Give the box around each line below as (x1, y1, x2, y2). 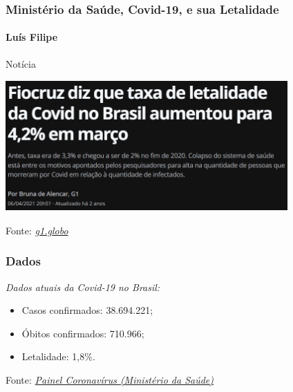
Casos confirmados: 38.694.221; (21, 303, 153, 317)
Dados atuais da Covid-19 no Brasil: (6, 279, 160, 294)
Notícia (6, 56, 36, 71)
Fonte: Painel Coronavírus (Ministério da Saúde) (6, 372, 214, 386)
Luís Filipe (6, 30, 58, 44)
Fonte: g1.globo (6, 223, 68, 237)
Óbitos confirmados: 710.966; (21, 326, 144, 340)
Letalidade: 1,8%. (21, 349, 95, 364)
